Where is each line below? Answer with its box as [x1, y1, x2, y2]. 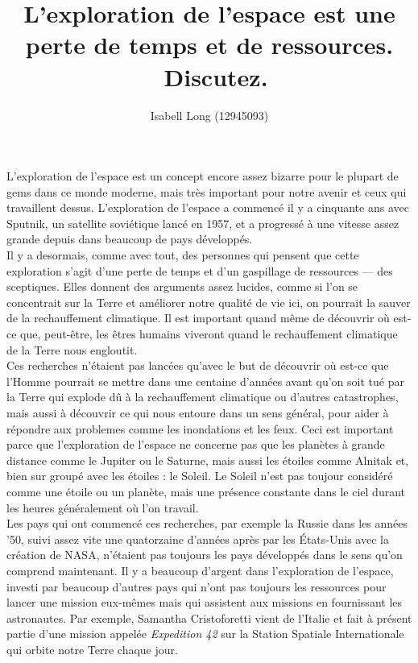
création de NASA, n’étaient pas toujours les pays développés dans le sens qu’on [6, 546, 403, 563]
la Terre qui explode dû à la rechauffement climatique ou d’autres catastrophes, [6, 388, 399, 405]
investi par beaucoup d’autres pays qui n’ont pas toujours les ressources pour [6, 578, 387, 595]
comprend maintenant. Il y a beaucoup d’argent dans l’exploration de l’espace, [6, 561, 394, 578]
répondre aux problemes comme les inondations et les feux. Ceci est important [6, 420, 394, 437]
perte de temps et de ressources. [25, 28, 394, 61]
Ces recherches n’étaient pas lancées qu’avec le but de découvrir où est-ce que [6, 357, 389, 374]
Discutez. [163, 60, 268, 93]
